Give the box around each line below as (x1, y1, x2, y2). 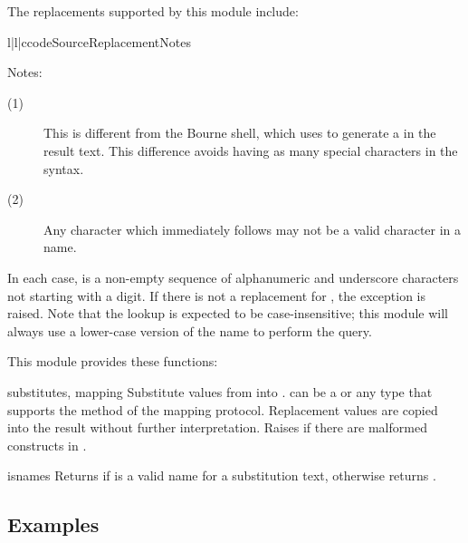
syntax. (43, 159, 84, 178)
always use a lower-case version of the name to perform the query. (7, 321, 372, 340)
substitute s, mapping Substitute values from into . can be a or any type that (7, 382, 433, 401)
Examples (7, 510, 100, 538)
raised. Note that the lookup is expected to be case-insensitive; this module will (7, 304, 448, 323)
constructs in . (7, 435, 87, 454)
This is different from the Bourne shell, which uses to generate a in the (43, 123, 436, 142)
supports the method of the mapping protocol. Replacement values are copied (7, 400, 438, 419)
